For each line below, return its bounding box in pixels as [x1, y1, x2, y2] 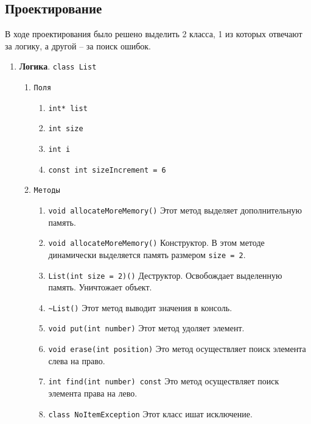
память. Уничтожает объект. [48, 281, 152, 293]
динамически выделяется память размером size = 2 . [48, 248, 246, 261]
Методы [33, 186, 60, 195]
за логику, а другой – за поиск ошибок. [5, 39, 151, 52]
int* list [48, 104, 88, 113]
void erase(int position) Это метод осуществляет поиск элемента [48, 342, 306, 355]
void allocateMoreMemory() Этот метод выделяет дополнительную [48, 203, 302, 216]
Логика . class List [19, 60, 97, 73]
